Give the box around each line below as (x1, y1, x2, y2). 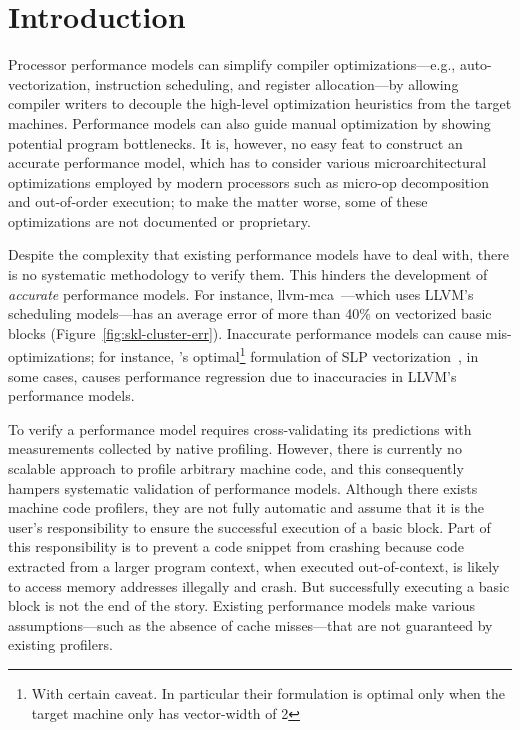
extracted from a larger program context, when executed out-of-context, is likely (8, 556, 500, 577)
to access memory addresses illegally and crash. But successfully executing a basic (8, 575, 510, 596)
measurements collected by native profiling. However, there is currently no (8, 438, 462, 459)
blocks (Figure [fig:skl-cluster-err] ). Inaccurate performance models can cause (8, 322, 482, 343)
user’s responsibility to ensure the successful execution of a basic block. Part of (8, 516, 491, 537)
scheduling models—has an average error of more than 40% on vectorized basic (8, 303, 492, 324)
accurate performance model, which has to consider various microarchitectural (8, 152, 487, 173)
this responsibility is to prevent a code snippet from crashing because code (8, 536, 465, 557)
